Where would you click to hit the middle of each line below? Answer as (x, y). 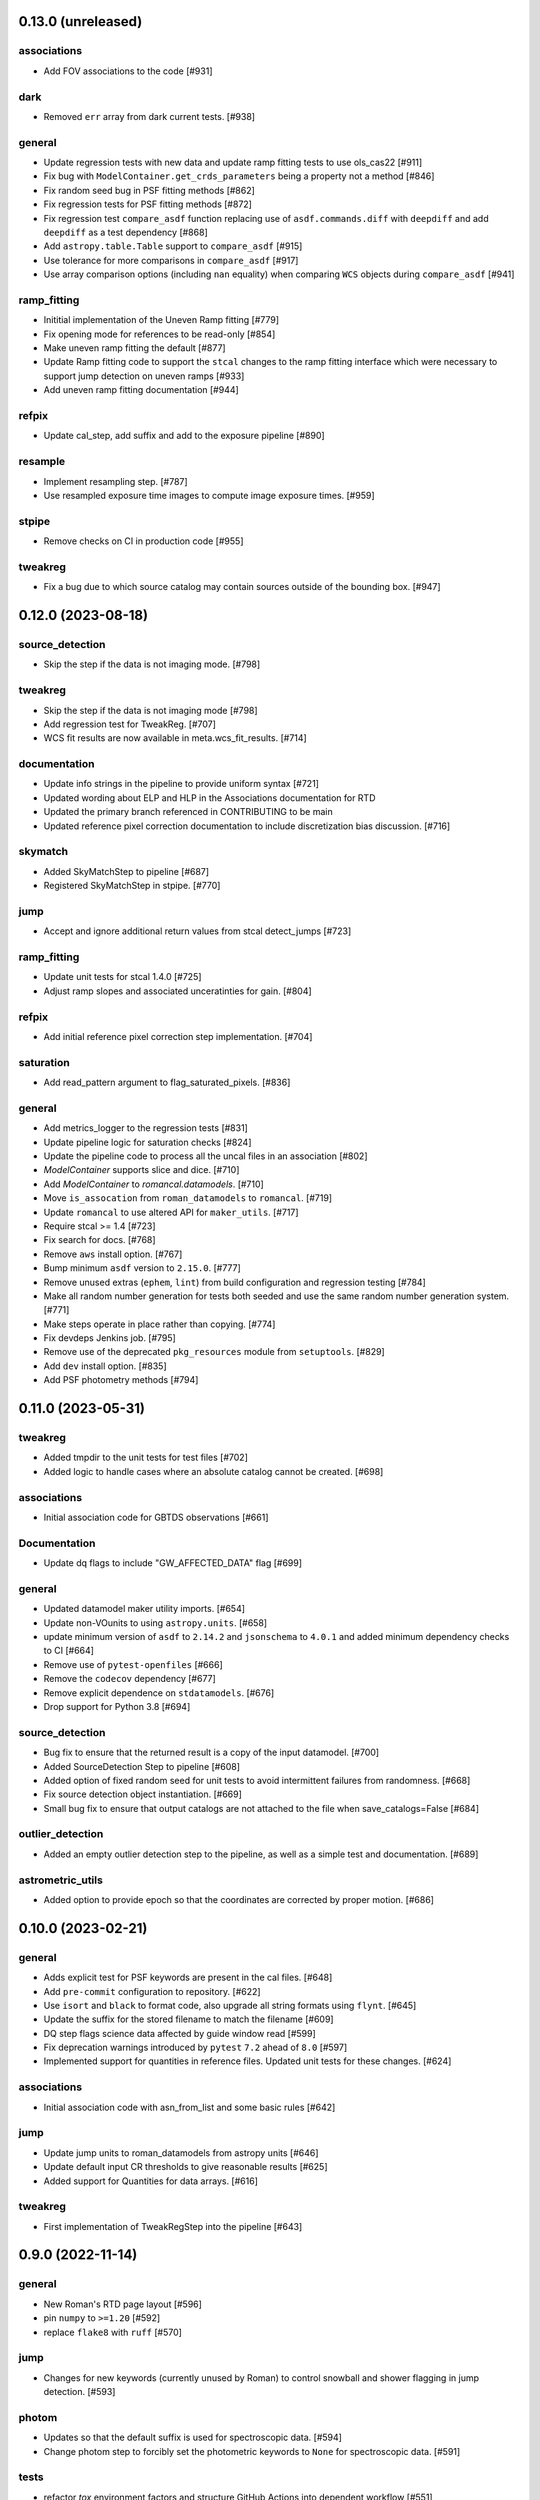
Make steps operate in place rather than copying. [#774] (159, 1324)
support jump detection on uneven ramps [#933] (144, 376)
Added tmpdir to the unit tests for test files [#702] (146, 1457)
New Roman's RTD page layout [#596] (122, 2304)
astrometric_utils (61, 1880)
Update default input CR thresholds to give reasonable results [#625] (185, 2167)
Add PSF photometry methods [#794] (121, 1380)
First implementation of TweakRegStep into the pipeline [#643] (173, 2226)
